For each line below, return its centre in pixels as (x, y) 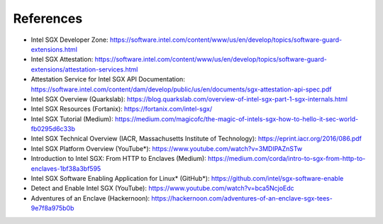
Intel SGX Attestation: (62, 60)
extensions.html (54, 49)
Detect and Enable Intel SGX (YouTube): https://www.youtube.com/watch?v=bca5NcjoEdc (162, 189)
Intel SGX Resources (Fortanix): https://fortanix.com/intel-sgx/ (122, 109)
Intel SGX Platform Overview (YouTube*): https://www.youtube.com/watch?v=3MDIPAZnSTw (167, 148)
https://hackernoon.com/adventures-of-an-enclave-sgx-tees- (242, 198)
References (48, 18)
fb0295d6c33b (53, 129)
